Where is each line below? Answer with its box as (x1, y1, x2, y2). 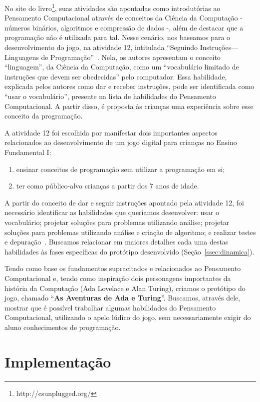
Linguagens (4, 51, 39, 62)
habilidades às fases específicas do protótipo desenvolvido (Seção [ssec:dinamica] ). (4, 246, 255, 256)
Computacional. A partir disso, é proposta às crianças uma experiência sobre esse (4, 100, 254, 111)
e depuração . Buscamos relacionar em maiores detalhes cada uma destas (4, 236, 229, 247)
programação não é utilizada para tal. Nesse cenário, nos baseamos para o (4, 32, 231, 42)
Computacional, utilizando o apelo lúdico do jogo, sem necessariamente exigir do (4, 312, 251, 322)
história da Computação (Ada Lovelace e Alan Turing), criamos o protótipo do (4, 282, 246, 293)
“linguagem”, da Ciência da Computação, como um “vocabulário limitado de (4, 61, 239, 72)
